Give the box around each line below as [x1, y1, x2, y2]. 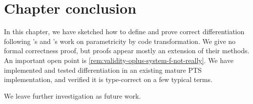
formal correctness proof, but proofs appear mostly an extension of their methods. [4, 45, 250, 56]
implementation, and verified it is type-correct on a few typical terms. [4, 74, 212, 84]
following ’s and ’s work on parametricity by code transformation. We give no [4, 36, 236, 46]
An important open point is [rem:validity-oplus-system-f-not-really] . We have [4, 55, 233, 65]
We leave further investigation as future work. [4, 90, 141, 101]
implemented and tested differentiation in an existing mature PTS [4, 64, 202, 75]
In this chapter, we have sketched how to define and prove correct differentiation [4, 26, 245, 37]
